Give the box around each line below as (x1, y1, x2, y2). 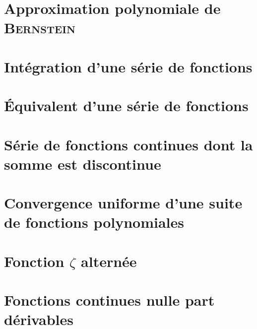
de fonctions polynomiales (4, 212, 184, 232)
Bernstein (4, 17, 75, 38)
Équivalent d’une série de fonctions (4, 95, 249, 116)
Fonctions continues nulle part (4, 290, 215, 310)
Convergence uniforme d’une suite (4, 193, 243, 213)
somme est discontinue (4, 153, 161, 174)
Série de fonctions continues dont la (4, 134, 253, 154)
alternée (81, 251, 137, 271)
